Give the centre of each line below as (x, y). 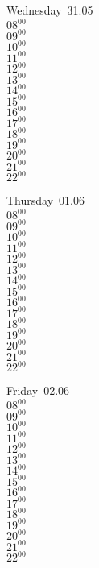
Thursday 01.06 (45, 200)
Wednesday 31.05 (50, 10)
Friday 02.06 (38, 390)
